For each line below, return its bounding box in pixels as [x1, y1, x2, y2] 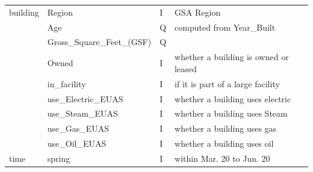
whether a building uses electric [175, 92, 291, 105]
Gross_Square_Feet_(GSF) [47, 35, 152, 48]
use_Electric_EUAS [47, 92, 123, 105]
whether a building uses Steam [175, 107, 288, 120]
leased [175, 62, 197, 75]
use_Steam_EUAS [47, 107, 118, 120]
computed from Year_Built [175, 20, 276, 33]
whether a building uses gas [175, 122, 277, 135]
